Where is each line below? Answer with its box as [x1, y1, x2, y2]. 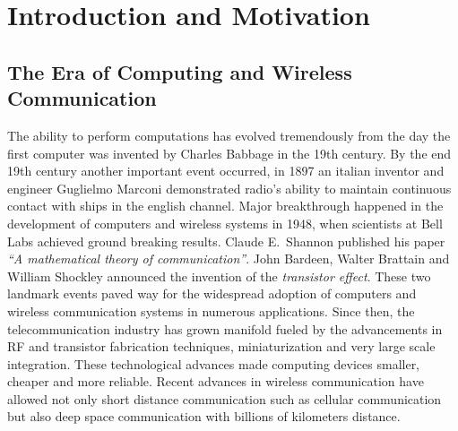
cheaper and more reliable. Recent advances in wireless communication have [7, 372, 424, 391]
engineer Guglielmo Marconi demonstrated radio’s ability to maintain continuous [7, 178, 452, 197]
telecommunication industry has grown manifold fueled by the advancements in [7, 319, 443, 338]
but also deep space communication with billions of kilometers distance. [7, 407, 401, 426]
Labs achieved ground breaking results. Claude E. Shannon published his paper [7, 231, 445, 250]
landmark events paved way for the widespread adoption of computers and [7, 284, 417, 303]
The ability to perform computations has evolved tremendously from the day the [7, 125, 451, 144]
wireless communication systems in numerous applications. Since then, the [7, 301, 415, 320]
